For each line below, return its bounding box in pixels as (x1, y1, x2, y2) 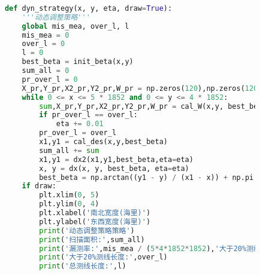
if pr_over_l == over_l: (39, 111, 138, 120)
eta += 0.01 (56, 120, 104, 129)
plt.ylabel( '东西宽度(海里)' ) (39, 217, 151, 226)
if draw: (22, 182, 56, 191)
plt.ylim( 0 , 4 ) (39, 200, 99, 209)
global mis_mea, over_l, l (22, 22, 129, 30)
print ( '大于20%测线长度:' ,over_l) (39, 253, 168, 262)
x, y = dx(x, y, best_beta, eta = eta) (39, 164, 189, 173)
